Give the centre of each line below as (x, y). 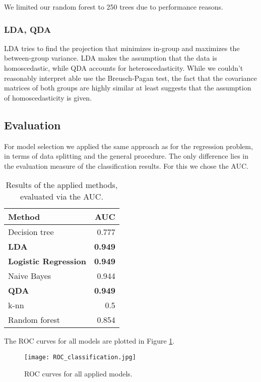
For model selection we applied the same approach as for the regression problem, (128, 146)
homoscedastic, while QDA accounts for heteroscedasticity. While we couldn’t (124, 68)
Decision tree (31, 232)
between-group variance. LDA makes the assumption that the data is (111, 58)
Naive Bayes (30, 276)
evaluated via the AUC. (61, 197)
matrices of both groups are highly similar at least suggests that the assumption (128, 88)
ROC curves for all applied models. (78, 373)
